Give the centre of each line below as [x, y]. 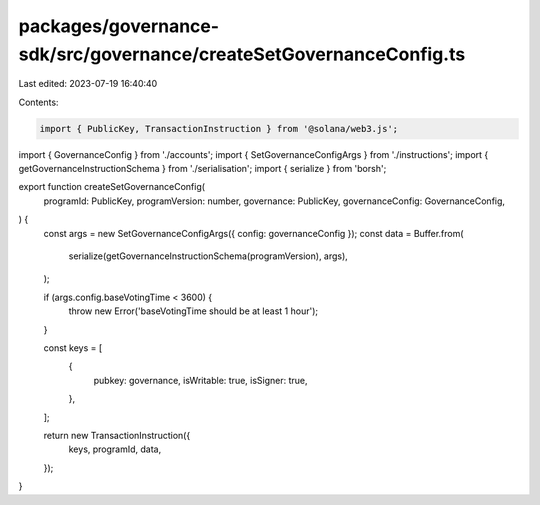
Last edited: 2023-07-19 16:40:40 [88, 84]
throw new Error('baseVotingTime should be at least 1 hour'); [193, 311]
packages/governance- [119, 26]
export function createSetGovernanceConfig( [111, 187]
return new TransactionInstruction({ [117, 435]
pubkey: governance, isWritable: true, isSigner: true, [201, 380]
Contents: [38, 102]
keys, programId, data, [115, 449]
